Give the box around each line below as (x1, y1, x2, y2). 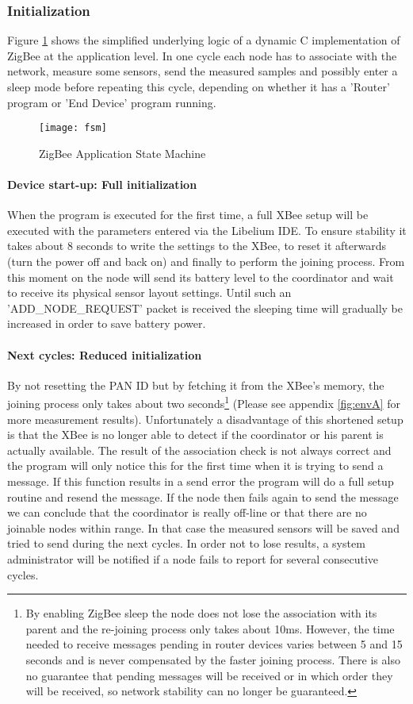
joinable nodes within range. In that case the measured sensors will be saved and (7, 519, 400, 536)
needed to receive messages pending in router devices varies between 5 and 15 (25, 636, 403, 652)
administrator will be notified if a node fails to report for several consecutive (7, 550, 379, 567)
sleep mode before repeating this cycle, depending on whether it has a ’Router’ (7, 79, 390, 94)
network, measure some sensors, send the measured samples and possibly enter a (7, 63, 398, 79)
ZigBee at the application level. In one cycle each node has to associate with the (7, 47, 397, 63)
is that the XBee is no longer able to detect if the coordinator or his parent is (7, 426, 384, 443)
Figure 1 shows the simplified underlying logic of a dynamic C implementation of (7, 32, 400, 48)
